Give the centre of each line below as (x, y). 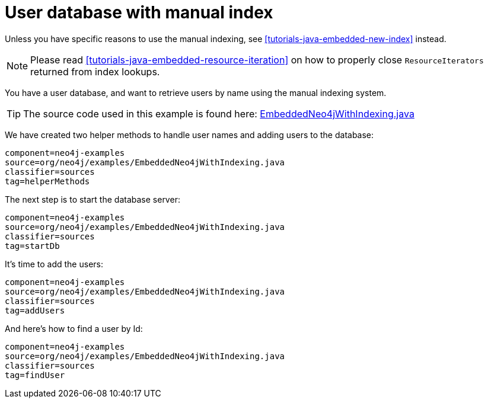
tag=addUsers (35, 310)
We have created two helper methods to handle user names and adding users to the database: (189, 135)
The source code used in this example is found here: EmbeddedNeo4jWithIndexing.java (219, 113)
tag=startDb (32, 246)
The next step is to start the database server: (93, 199)
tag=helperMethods (47, 181)
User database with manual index (139, 12)
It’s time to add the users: (54, 264)
